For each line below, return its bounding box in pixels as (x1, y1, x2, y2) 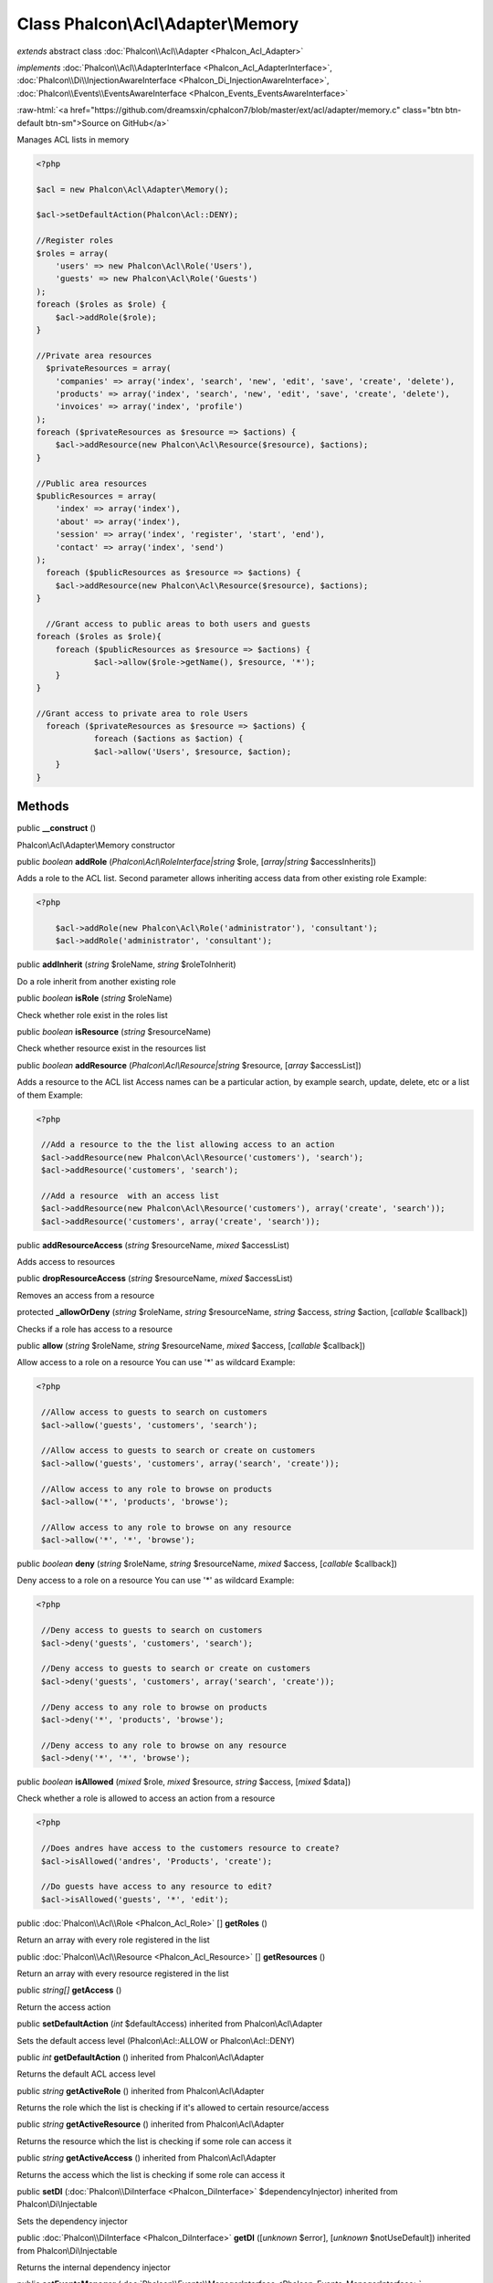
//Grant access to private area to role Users (36, 708, 248, 719)
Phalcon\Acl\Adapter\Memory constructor (16, 839, 175, 850)
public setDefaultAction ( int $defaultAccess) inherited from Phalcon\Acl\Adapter (16, 2018, 323, 2029)
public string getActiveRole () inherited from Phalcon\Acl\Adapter (16, 2085, 265, 2096)
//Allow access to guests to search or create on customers (41, 1446, 316, 1456)
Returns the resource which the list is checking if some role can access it (16, 2135, 292, 2146)
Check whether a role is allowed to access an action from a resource (16, 1793, 276, 1804)
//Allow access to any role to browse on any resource (41, 1521, 292, 1532)
